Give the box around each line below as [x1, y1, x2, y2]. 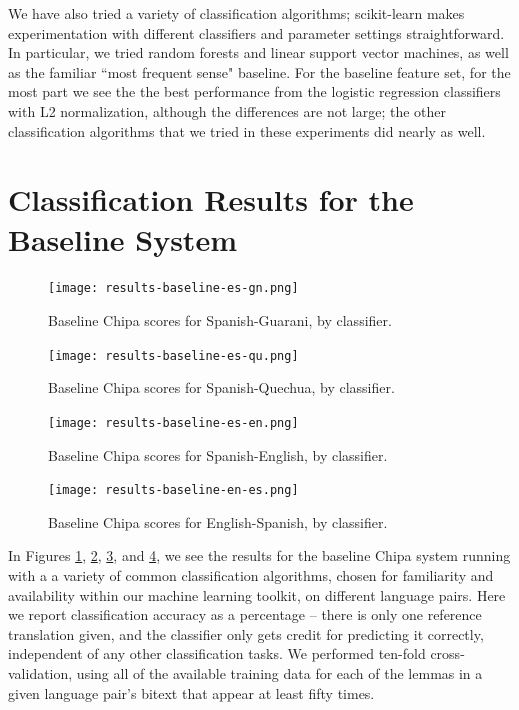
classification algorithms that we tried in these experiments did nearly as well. [8, 120, 486, 141]
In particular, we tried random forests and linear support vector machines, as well [8, 42, 509, 63]
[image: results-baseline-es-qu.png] [48, 348, 299, 363]
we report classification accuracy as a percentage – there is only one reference [8, 604, 482, 625]
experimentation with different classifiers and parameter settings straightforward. [8, 22, 505, 43]
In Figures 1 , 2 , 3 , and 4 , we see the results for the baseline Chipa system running [8, 545, 511, 566]
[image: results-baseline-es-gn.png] [48, 281, 299, 296]
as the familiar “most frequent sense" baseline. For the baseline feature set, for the [8, 61, 511, 82]
